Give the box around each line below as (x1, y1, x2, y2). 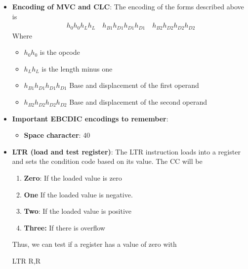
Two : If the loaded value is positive (24, 206, 132, 216)
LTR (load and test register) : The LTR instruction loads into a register (12, 146, 241, 156)
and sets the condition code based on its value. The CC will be (12, 156, 203, 166)
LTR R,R (12, 255, 41, 266)
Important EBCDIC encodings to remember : (12, 113, 168, 123)
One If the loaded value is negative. (24, 189, 133, 199)
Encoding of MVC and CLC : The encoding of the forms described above (12, 1, 244, 11)
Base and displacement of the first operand (69, 80, 199, 90)
